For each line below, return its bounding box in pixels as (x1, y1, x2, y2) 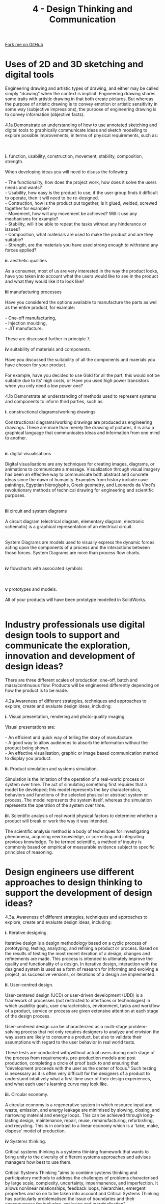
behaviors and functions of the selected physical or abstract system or (5, 792, 148, 798)
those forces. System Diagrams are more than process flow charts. (5, 550, 141, 556)
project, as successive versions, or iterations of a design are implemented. (5, 971, 156, 977)
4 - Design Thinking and (32, 3, 133, 15)
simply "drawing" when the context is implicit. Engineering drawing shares (5, 91, 156, 97)
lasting (5, 1118, 19, 1123)
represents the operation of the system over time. (5, 802, 106, 808)
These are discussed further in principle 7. (5, 336, 91, 342)
